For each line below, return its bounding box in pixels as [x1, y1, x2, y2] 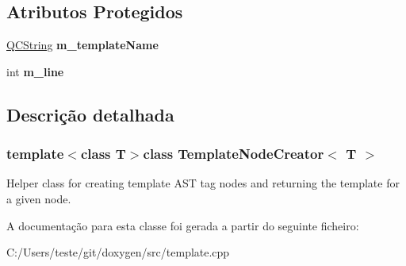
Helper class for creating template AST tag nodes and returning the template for [6, 175, 400, 191]
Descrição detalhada [6, 102, 174, 126]
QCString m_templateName [6, 37, 159, 53]
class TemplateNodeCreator [143, 144, 324, 164]
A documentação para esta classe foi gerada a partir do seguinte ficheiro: [6, 217, 359, 233]
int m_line [6, 63, 64, 79]
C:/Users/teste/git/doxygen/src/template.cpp [6, 244, 230, 260]
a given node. [6, 190, 71, 206]
